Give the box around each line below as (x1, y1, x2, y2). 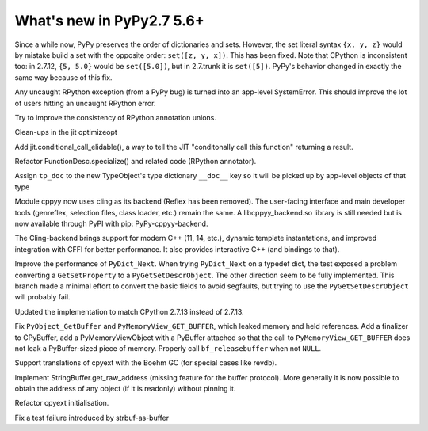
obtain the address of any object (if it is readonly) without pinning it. (14, 384, 236, 394)
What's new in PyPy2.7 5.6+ (14, 12, 205, 29)
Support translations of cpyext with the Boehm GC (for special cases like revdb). (14, 358, 277, 368)
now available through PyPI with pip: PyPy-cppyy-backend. (14, 219, 208, 229)
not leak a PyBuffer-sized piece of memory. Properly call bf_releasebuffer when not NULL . (14, 343, 322, 353)
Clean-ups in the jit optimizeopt (14, 128, 118, 137)
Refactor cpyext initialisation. (14, 399, 109, 408)
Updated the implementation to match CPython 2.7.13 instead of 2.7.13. (14, 307, 245, 316)
